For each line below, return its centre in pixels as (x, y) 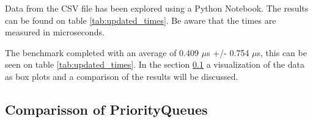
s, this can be (282, 52)
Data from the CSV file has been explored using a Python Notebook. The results (157, 8)
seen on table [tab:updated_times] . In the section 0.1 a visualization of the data (155, 64)
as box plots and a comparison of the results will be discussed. (122, 76)
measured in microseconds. (55, 32)
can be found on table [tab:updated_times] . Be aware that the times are (141, 20)
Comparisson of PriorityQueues (106, 109)
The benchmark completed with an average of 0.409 (102, 52)
